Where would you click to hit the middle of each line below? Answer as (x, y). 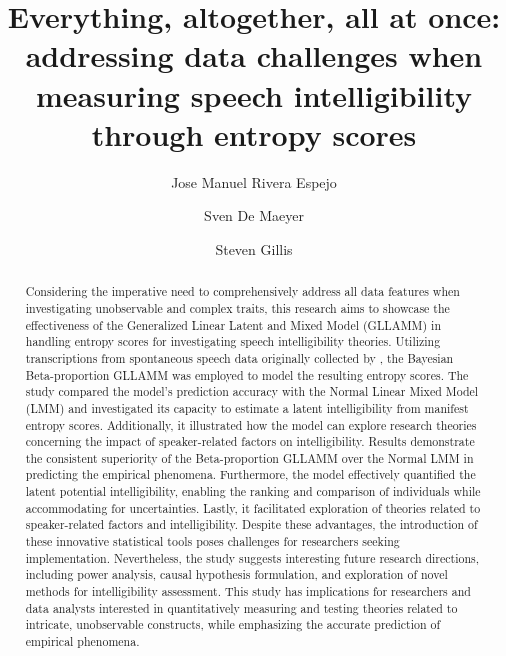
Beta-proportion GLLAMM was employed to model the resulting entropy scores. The (247, 374)
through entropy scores (254, 133)
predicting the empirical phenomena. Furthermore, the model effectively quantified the (250, 474)
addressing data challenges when (254, 55)
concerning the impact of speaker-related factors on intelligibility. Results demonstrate (250, 441)
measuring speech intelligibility (254, 94)
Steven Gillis (254, 248)
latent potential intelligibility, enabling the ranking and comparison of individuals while (253, 491)
